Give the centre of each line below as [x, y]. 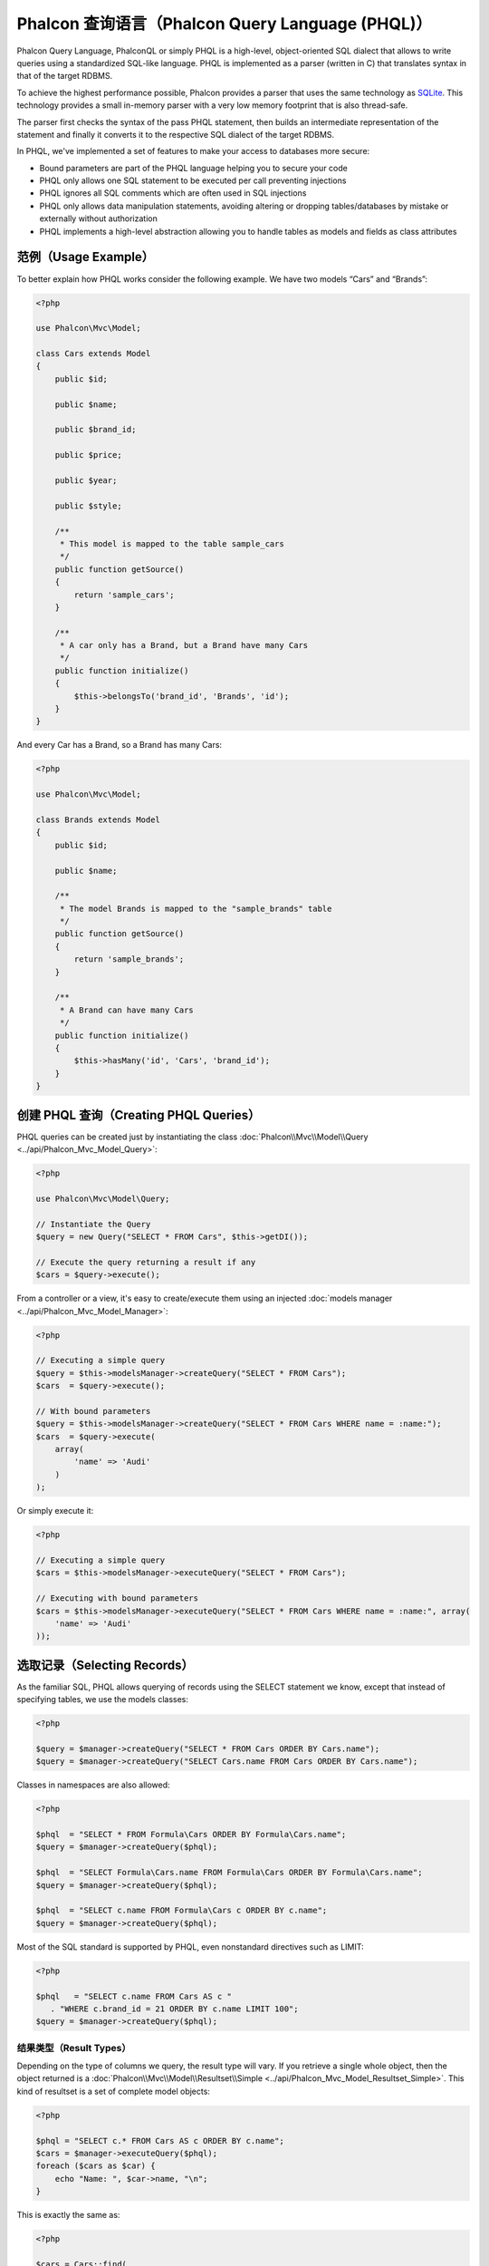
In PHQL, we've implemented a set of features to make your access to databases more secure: [193, 151]
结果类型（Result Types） [74, 2048]
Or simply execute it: [55, 1511]
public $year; [86, 480]
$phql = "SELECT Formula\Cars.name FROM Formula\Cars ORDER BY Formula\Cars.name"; [229, 1873]
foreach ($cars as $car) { [96, 2166]
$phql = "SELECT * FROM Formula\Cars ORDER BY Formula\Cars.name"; [191, 1835]
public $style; [88, 506]
